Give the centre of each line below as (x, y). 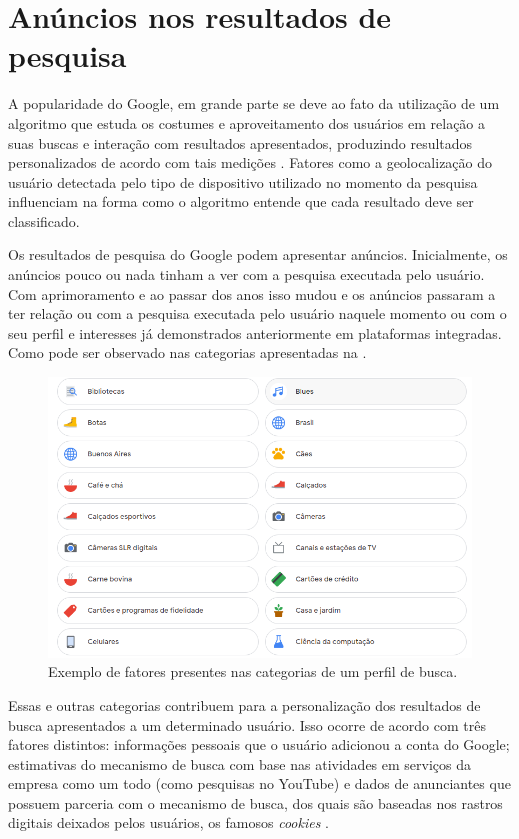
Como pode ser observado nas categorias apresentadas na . (187, 352)
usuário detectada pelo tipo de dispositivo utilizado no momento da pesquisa (243, 181)
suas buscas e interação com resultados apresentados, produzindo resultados (240, 142)
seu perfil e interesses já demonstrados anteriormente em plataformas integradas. (255, 332)
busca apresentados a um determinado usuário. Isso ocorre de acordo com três (247, 724)
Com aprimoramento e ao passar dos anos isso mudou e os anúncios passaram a (252, 293)
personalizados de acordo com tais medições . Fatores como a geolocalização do (250, 162)
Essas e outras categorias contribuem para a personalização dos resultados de (244, 704)
